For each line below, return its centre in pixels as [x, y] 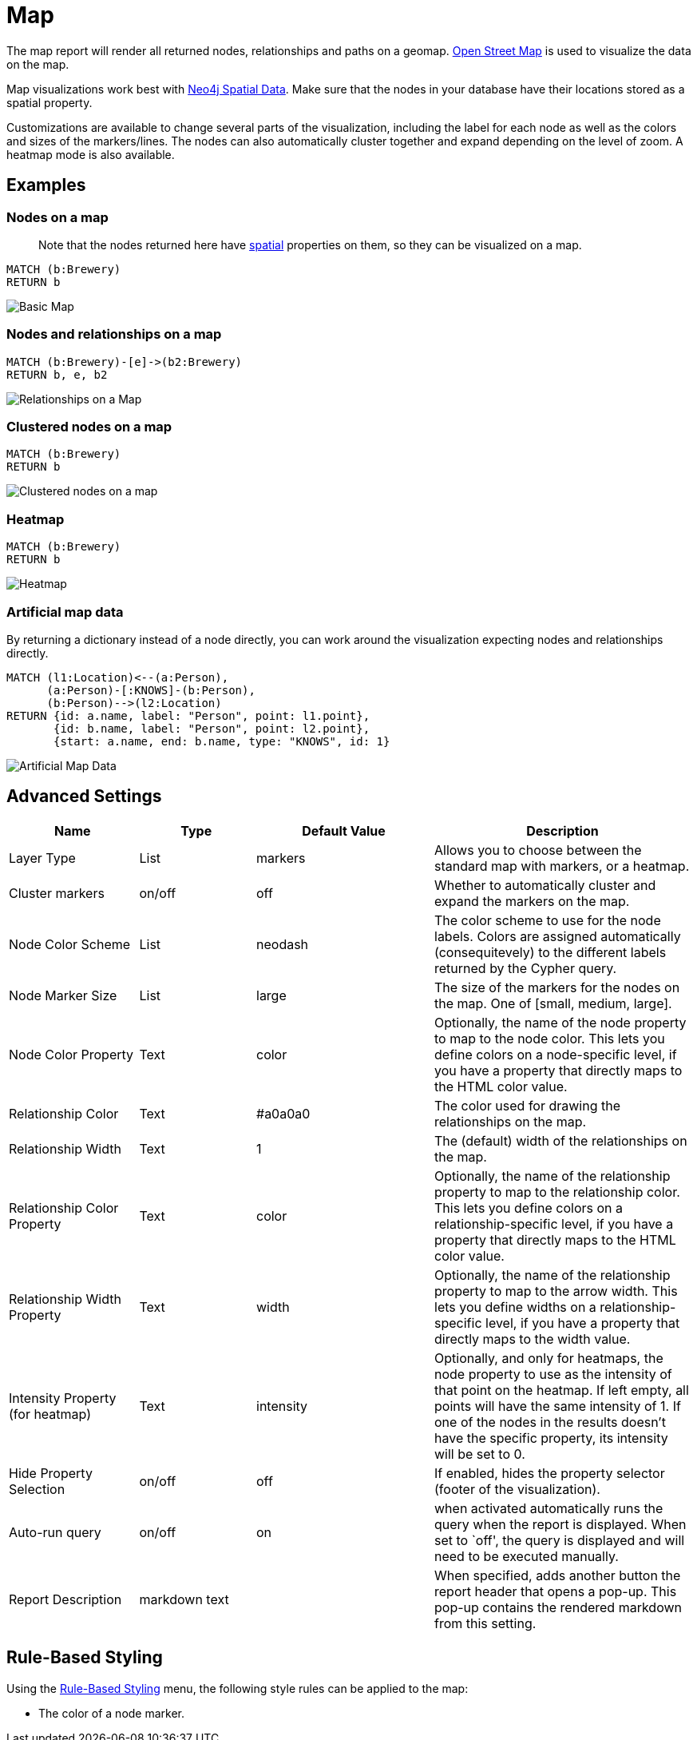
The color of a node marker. [112, 1713]
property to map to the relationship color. [557, 1192]
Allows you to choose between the [538, 850]
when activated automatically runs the [549, 1508]
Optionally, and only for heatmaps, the [549, 1358]
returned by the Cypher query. [526, 968]
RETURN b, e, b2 [57, 374]
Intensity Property [63, 1398]
